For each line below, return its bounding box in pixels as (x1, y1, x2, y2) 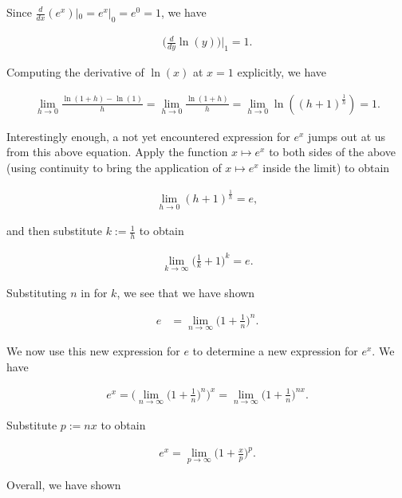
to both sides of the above (269, 143, 396, 160)
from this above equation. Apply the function (6, 143, 228, 160)
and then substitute (6, 222, 102, 239)
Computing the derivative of (6, 64, 144, 80)
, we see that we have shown (116, 284, 255, 300)
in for (81, 284, 108, 300)
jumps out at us (308, 127, 386, 144)
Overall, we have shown (6, 476, 121, 493)
